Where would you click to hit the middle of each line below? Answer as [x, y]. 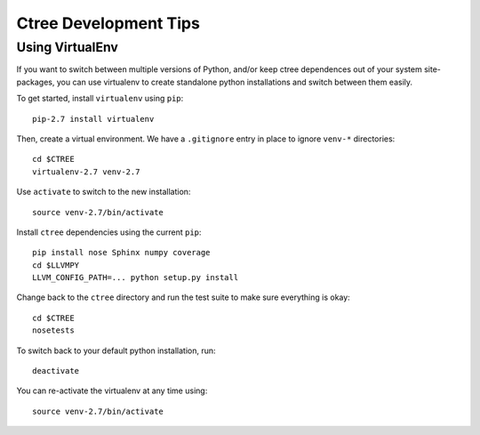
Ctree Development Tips [108, 23]
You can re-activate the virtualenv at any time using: [112, 391]
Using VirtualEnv [68, 47]
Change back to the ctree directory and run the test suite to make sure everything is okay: [183, 297]
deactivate [56, 371]
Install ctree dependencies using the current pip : [109, 232]
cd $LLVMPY [56, 265]
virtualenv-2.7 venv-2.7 [86, 172]
